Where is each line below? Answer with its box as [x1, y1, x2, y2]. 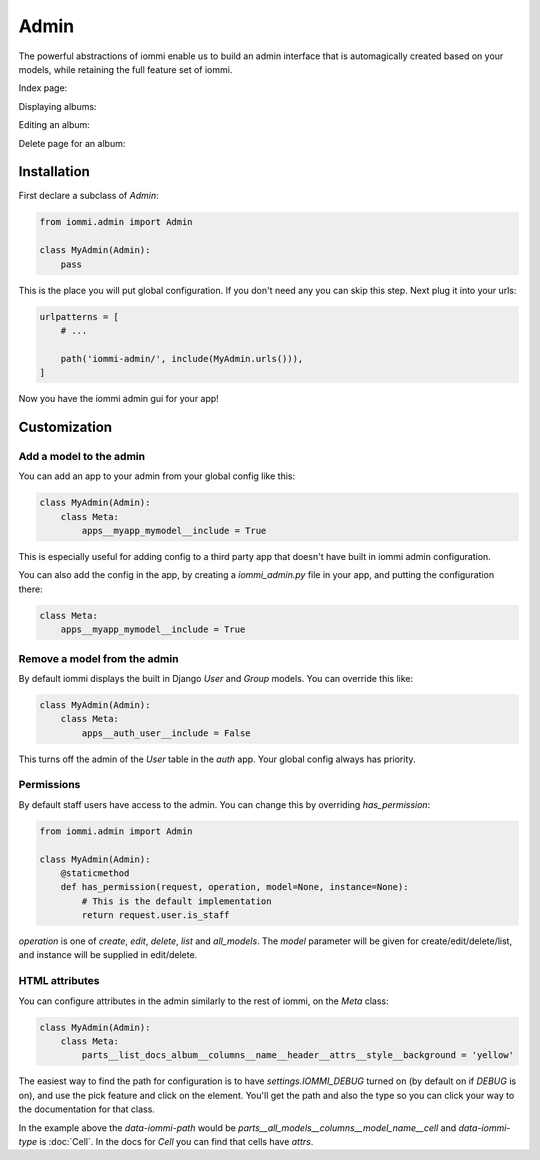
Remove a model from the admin [18, 651, 179, 665]
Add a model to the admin [18, 449, 145, 463]
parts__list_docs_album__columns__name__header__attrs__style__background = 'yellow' [81, 1050, 515, 1061]
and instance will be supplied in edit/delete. [18, 949, 198, 961]
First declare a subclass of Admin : [18, 190, 159, 202]
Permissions [18, 778, 81, 792]
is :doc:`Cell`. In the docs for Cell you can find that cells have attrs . [39, 1135, 314, 1147]
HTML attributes [18, 974, 100, 988]
